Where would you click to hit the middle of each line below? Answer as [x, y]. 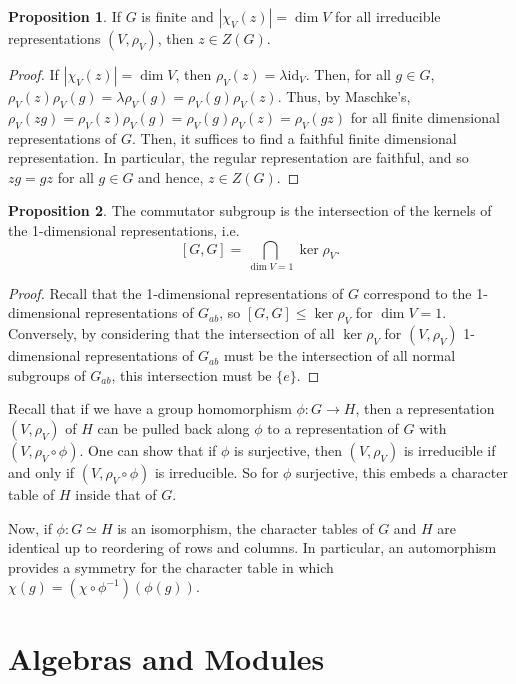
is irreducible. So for [216, 472]
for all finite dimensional [425, 116]
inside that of [116, 494]
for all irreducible [388, 16]
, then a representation [425, 408]
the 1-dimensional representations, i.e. [124, 229]
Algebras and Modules [166, 657]
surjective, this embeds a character [402, 472]
